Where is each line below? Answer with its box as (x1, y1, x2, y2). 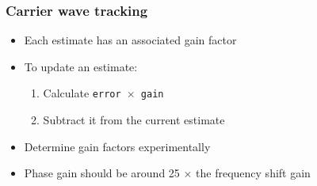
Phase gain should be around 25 (24, 165, 180, 181)
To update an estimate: (24, 58, 138, 74)
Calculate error (43, 85, 121, 101)
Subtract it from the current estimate (43, 112, 225, 128)
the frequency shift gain (196, 165, 311, 181)
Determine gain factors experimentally (24, 138, 211, 154)
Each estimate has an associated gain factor (24, 32, 237, 48)
